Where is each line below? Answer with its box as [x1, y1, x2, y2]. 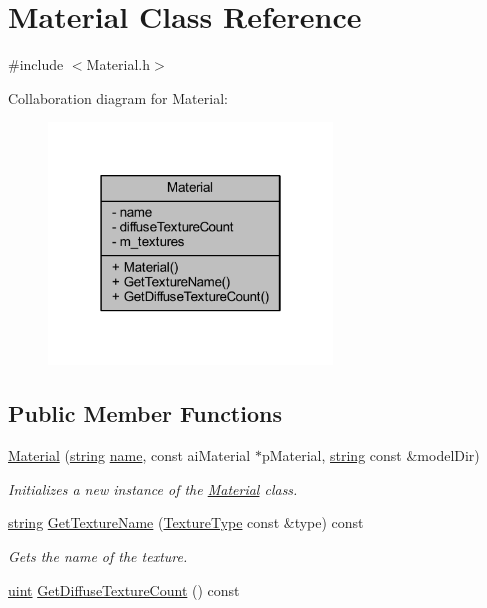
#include [8, 54, 64, 75]
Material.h [86, 54, 151, 75]
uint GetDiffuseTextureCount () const [8, 579, 240, 600]
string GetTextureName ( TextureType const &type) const [8, 512, 364, 533]
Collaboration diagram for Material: [8, 87, 228, 108]
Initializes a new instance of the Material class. [8, 478, 298, 499]
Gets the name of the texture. [8, 545, 188, 566]
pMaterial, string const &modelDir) [261, 445, 480, 466]
